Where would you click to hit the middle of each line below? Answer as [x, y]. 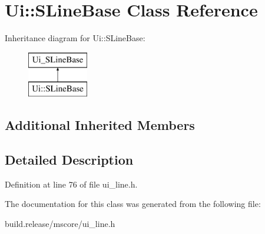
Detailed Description [69, 160]
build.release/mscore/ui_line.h [60, 224]
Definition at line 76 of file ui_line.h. [71, 184]
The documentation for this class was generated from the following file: [133, 204]
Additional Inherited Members [100, 125]
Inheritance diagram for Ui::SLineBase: [75, 38]
